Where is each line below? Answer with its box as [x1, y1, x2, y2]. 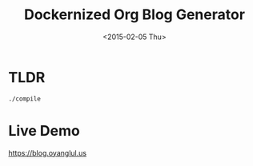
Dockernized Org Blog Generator [23, 6, 246, 24]
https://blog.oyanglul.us [8, 148, 86, 157]
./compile [8, 94, 42, 103]
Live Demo [8, 121, 80, 140]
